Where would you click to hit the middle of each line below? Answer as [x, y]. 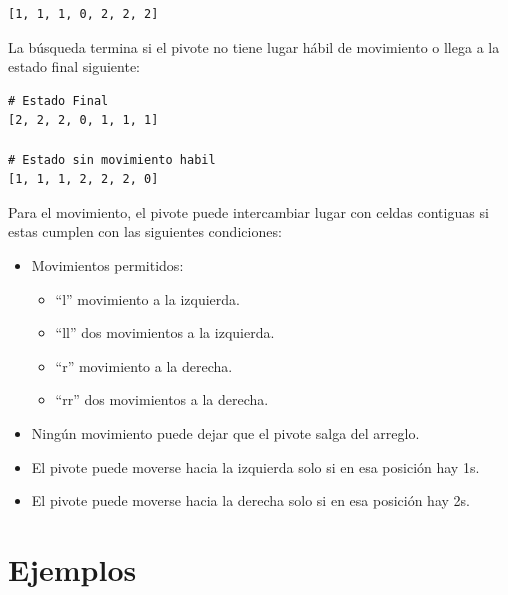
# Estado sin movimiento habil [112, 159]
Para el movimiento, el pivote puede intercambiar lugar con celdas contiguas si [248, 211]
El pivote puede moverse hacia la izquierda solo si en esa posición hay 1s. [255, 466]
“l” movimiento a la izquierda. [147, 298]
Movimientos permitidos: [107, 264]
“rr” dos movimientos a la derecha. [162, 399]
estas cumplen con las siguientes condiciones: [145, 231]
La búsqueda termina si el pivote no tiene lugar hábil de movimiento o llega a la [254, 46]
